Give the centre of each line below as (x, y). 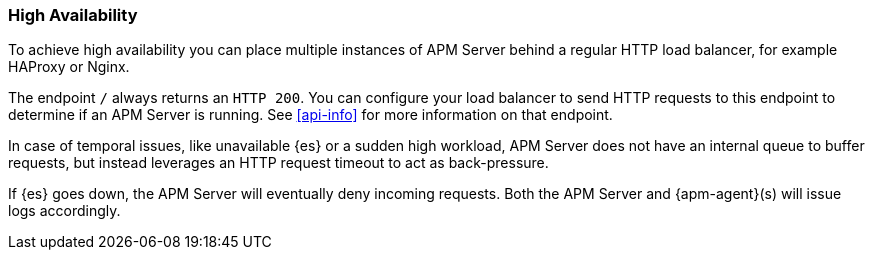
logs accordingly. (64, 211)
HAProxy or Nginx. (69, 67)
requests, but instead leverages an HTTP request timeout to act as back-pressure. (278, 163)
